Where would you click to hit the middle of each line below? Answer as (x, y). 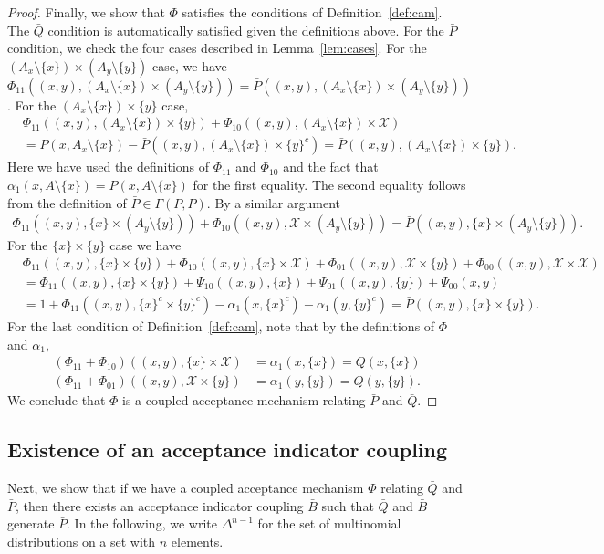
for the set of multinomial (329, 523)
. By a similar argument (274, 202)
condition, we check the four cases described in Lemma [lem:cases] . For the (217, 48)
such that (348, 505)
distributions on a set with (82, 541)
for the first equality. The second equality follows (329, 185)
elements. (197, 541)
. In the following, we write (142, 523)
